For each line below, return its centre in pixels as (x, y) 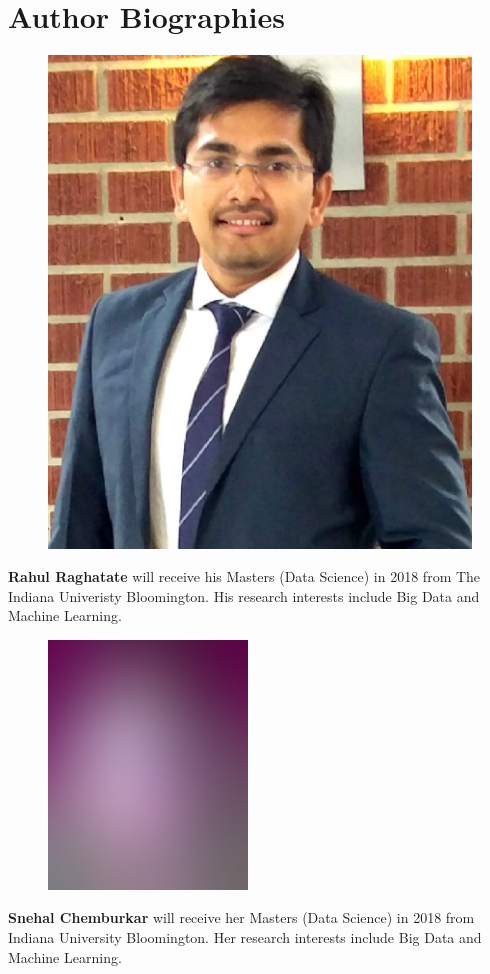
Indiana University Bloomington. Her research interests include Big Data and (245, 937)
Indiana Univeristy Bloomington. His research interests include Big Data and (244, 595)
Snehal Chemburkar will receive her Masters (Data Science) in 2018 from (241, 917)
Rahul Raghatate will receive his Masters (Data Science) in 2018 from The (244, 576)
